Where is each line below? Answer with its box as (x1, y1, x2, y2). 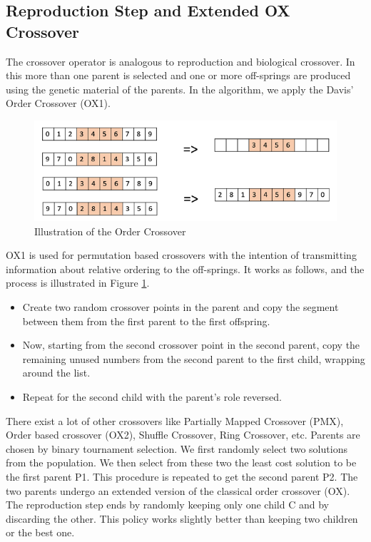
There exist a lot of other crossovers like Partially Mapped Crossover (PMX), (6, 413, 344, 428)
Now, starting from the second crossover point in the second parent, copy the (22, 337, 360, 352)
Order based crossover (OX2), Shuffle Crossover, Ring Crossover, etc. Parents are (6, 427, 360, 442)
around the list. (22, 365, 91, 380)
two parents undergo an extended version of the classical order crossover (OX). (6, 483, 350, 498)
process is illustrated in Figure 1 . (6, 275, 150, 290)
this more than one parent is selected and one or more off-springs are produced (6, 68, 351, 83)
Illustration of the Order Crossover (34, 223, 186, 238)
